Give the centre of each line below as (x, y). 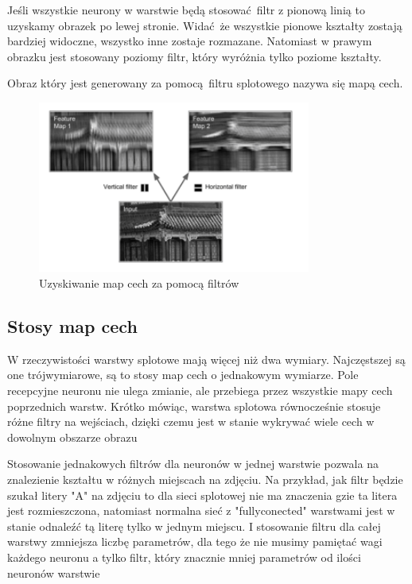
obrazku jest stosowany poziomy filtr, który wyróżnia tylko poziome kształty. (194, 56)
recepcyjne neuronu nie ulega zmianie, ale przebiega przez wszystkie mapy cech (200, 391)
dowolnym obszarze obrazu (72, 437)
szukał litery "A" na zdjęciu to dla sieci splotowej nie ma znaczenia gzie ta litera (202, 495)
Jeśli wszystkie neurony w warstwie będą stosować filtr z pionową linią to (186, 10)
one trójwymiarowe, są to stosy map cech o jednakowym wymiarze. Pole (183, 375)
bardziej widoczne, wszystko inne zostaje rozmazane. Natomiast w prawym (190, 41)
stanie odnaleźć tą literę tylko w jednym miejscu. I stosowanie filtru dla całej (194, 526)
